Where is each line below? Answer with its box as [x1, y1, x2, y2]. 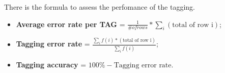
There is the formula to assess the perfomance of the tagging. [4, 2, 195, 12]
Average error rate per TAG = [16, 18, 125, 29]
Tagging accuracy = [16, 59, 87, 69]
